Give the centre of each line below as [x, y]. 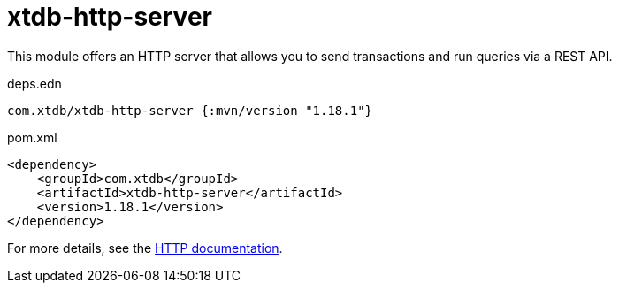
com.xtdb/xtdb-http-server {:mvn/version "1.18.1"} [190, 110]
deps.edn [34, 83]
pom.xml [32, 137]
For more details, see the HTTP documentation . [145, 248]
